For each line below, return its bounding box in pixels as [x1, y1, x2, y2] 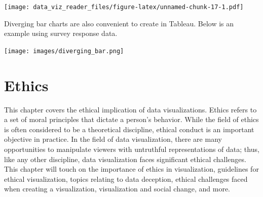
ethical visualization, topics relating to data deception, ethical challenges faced [4, 173, 248, 184]
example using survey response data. [4, 28, 118, 38]
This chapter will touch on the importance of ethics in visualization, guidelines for [4, 164, 259, 174]
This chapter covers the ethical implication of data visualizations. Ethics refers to [4, 104, 257, 114]
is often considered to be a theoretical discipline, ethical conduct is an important [4, 124, 254, 134]
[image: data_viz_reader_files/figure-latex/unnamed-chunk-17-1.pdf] [4, 4, 244, 11]
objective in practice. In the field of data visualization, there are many [4, 134, 222, 144]
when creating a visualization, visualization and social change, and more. [4, 183, 230, 194]
